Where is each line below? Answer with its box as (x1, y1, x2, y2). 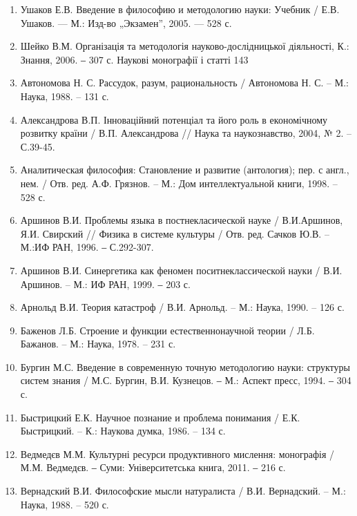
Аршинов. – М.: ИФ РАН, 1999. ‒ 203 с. (20, 276, 191, 291)
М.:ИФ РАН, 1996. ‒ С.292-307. (20, 240, 154, 254)
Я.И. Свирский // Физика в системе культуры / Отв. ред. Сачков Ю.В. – (20, 226, 329, 240)
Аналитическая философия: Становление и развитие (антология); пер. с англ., (20, 162, 349, 177)
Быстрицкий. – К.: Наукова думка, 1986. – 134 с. (20, 423, 226, 438)
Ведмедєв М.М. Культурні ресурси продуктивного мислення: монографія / (20, 446, 335, 461)
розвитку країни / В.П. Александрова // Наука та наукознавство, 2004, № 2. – (20, 126, 351, 140)
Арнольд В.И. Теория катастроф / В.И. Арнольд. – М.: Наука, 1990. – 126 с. (20, 300, 345, 314)
